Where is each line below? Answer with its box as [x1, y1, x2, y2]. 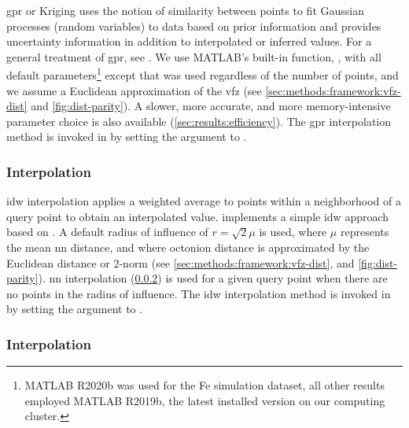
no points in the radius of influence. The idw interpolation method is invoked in [6, 285, 391, 301]
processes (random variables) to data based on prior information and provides [6, 17, 381, 34]
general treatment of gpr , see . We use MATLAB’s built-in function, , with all [6, 48, 381, 65]
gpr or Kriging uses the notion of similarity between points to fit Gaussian [6, 2, 364, 18]
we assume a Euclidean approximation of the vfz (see [6, 82, 262, 98]
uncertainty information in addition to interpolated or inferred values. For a [6, 33, 372, 50]
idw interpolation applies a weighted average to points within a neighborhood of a [6, 193, 401, 209]
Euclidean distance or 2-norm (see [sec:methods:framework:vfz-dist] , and [6, 254, 355, 271]
